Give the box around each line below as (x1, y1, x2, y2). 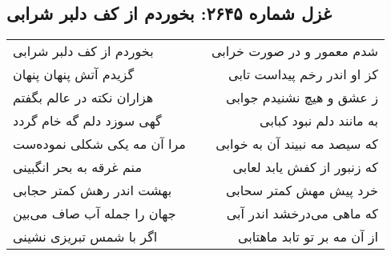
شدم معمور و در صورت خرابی (211, 42, 378, 61)
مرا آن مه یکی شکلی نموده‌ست (13, 134, 186, 154)
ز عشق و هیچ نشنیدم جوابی (226, 88, 378, 107)
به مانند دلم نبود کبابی (260, 111, 378, 130)
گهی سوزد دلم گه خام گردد (13, 111, 162, 130)
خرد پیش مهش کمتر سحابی (225, 181, 378, 200)
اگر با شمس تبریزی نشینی (13, 227, 158, 246)
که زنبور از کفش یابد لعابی (232, 158, 378, 177)
